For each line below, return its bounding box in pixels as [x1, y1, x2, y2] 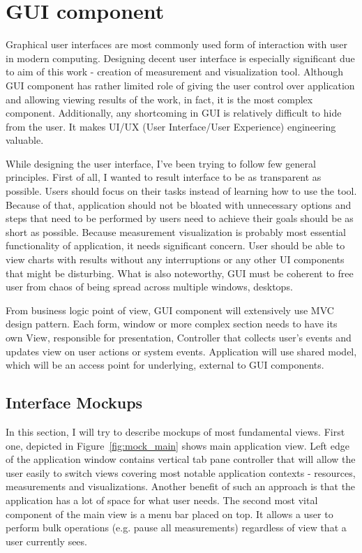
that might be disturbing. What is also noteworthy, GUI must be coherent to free [6, 265, 354, 280]
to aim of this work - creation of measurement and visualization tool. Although [6, 64, 344, 79]
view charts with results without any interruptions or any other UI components [6, 252, 345, 267]
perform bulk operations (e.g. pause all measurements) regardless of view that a [6, 520, 347, 535]
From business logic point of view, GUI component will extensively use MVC [6, 302, 334, 317]
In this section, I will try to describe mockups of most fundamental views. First [6, 424, 345, 438]
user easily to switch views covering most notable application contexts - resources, [6, 465, 356, 480]
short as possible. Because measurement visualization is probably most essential [6, 224, 346, 239]
